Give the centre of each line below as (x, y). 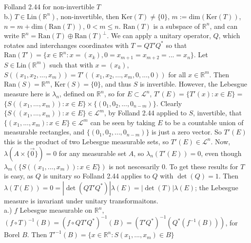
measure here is (27, 94)
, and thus (116, 84)
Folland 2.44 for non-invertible (49, 6)
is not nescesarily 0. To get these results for (174, 166)
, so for (115, 94)
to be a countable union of (204, 122)
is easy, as (19, 176)
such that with (71, 64)
